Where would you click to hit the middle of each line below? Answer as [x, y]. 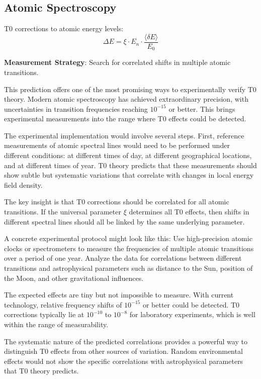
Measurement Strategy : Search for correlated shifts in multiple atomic [117, 62]
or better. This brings [202, 108]
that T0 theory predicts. [41, 371]
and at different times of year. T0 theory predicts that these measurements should [130, 165]
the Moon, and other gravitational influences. [74, 278]
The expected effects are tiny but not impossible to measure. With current [119, 295]
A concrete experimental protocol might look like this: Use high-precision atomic [128, 238]
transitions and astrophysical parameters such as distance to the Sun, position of [128, 268]
